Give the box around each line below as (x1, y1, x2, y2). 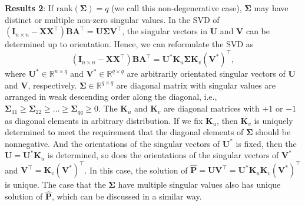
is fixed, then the (236, 137, 297, 149)
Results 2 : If (5, 2, 54, 14)
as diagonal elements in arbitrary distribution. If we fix (5, 114, 203, 126)
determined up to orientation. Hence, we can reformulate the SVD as (5, 38, 254, 50)
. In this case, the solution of (84, 164, 188, 176)
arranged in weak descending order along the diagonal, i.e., (5, 90, 217, 103)
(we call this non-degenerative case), (111, 2, 242, 14)
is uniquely (254, 114, 293, 126)
